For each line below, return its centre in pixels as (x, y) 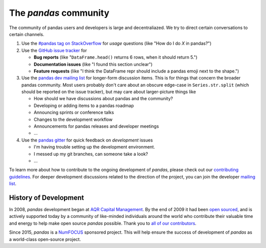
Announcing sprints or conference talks (74, 112)
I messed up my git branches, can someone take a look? (91, 154)
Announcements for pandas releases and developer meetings (96, 126)
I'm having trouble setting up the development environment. (94, 147)
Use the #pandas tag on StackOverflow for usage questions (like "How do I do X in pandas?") (116, 43)
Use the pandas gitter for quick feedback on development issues (87, 140)
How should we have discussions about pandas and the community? (103, 99)
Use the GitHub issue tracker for (54, 50)
